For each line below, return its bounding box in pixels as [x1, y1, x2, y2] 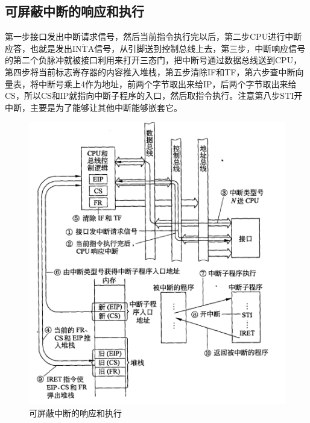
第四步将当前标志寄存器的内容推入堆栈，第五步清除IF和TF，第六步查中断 [5, 65, 296, 78]
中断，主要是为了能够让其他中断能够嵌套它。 [5, 101, 182, 113]
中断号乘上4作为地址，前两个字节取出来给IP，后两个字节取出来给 [38, 77, 297, 90]
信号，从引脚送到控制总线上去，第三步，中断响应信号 [94, 42, 306, 54]
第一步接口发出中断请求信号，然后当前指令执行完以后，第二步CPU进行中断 [5, 30, 302, 43]
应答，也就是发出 [5, 42, 72, 54]
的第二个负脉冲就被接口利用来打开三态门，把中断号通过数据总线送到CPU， [5, 54, 302, 66]
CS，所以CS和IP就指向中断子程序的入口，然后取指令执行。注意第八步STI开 [5, 89, 303, 102]
